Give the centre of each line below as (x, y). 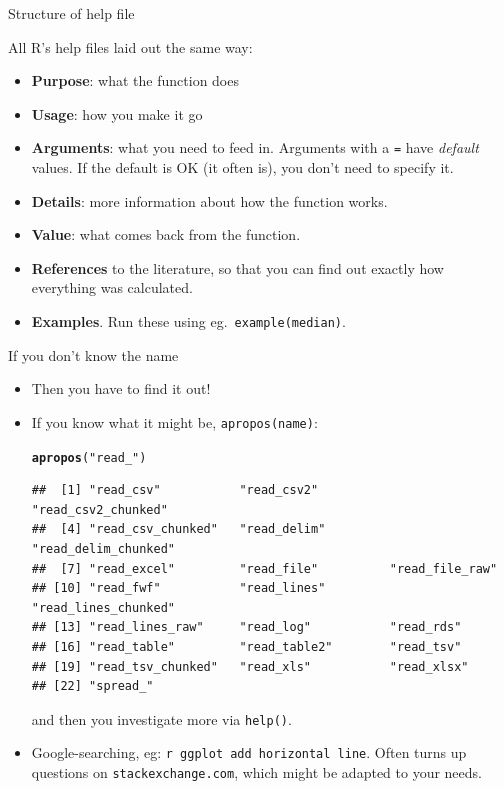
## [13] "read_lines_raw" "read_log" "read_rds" (246, 627)
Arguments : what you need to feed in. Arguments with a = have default (255, 147)
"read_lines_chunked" (103, 607)
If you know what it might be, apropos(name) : (174, 421)
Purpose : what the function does (135, 80)
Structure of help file (71, 13)
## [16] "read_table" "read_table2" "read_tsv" (246, 646)
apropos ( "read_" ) (89, 457)
